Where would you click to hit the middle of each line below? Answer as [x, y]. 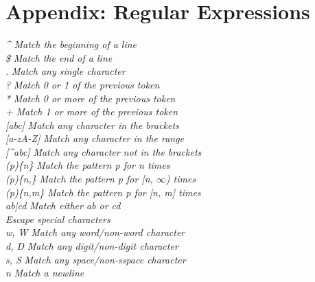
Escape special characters [58, 219]
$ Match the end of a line [59, 57]
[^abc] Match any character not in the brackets [104, 151]
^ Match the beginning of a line [71, 44]
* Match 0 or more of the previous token [91, 98]
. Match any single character [66, 71]
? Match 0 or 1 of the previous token [83, 84]
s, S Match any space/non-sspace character [96, 259]
